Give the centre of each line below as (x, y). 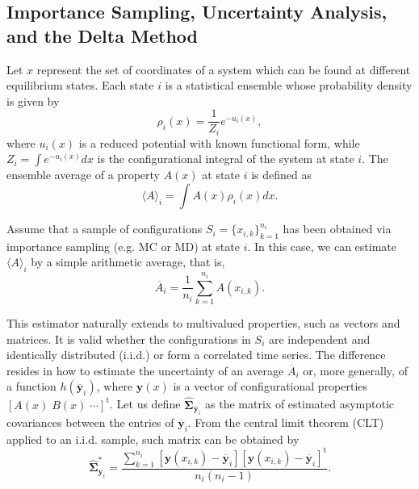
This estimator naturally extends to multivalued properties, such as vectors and (203, 323)
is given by (33, 100)
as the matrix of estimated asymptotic (300, 404)
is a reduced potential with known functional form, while (219, 142)
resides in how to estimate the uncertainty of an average (145, 370)
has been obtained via (337, 229)
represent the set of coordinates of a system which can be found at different (224, 69)
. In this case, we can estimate (322, 246)
